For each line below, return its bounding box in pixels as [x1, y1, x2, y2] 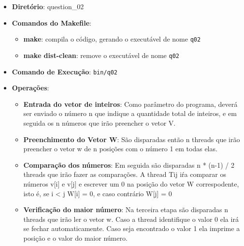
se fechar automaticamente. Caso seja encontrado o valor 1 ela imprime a [23, 223, 240, 233]
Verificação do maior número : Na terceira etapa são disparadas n [23, 204, 229, 215]
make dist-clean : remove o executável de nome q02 [23, 50, 179, 60]
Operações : [12, 83, 49, 93]
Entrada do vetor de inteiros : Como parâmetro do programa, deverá [23, 99, 238, 109]
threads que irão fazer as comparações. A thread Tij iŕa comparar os [23, 169, 227, 179]
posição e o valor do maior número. [23, 232, 128, 243]
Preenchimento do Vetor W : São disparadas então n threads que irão [23, 134, 240, 144]
